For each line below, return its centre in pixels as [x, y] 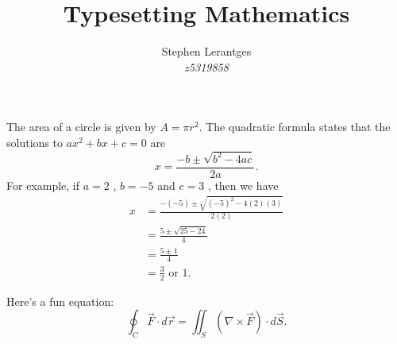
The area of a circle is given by [81, 127]
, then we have [243, 185]
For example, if [43, 185]
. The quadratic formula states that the [295, 127]
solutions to [35, 142]
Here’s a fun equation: [60, 301]
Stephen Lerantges [206, 51]
